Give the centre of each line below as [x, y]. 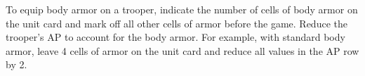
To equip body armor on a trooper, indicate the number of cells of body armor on [182, 9]
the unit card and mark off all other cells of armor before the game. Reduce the [177, 23]
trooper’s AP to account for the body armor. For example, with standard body [175, 37]
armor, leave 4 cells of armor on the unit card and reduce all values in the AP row [182, 50]
